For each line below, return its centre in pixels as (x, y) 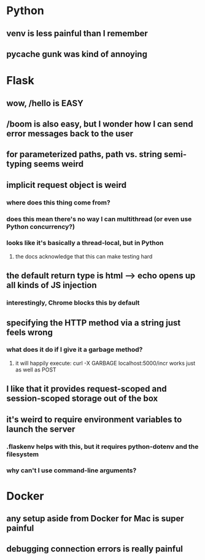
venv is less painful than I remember (77, 33)
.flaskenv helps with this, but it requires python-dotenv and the (102, 446)
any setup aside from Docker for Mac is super (95, 519)
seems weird (59, 164)
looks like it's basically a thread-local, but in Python (85, 243)
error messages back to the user (70, 134)
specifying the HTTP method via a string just (94, 323)
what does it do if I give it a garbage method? (75, 349)
